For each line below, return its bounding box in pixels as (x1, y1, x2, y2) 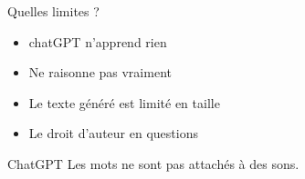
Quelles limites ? (7, 2, 100, 20)
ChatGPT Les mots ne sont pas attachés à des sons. (7, 154, 300, 173)
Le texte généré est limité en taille (28, 93, 220, 112)
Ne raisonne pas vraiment (28, 63, 172, 82)
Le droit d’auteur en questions (28, 124, 198, 143)
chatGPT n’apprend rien (28, 32, 167, 51)
